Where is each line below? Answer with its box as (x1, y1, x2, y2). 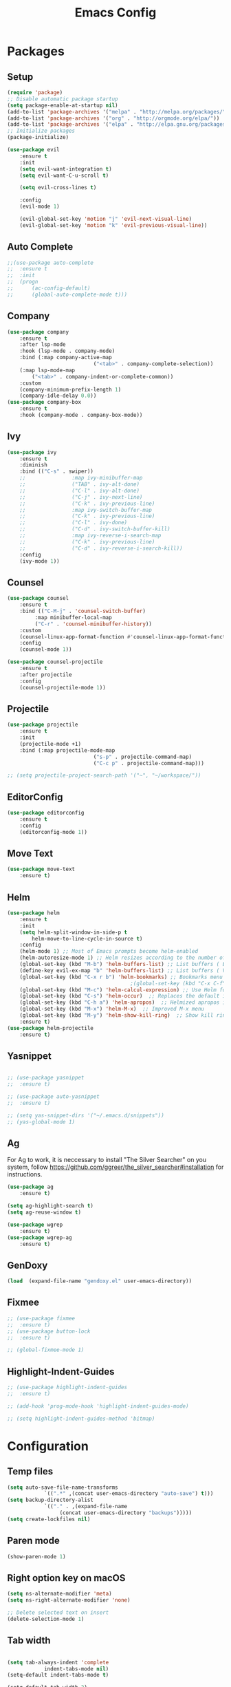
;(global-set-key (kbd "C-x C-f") (130, 980, 229, 987)
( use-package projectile (7, 721, 78, 729)
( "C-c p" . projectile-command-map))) (93, 760, 205, 766)
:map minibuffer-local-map (34, 614, 112, 621)
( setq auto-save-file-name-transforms (7, 1484, 118, 1491)
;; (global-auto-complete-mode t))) (7, 291, 128, 298)
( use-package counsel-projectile (7, 658, 103, 665)
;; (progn (7, 279, 38, 286)
